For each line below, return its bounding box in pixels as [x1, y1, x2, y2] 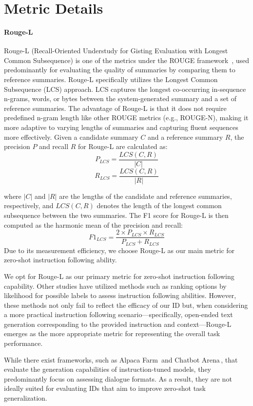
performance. [4, 338, 43, 348]
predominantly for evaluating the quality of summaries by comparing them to [4, 64, 235, 75]
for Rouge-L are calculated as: [78, 141, 168, 151]
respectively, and [4, 200, 54, 211]
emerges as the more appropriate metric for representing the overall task [4, 328, 220, 339]
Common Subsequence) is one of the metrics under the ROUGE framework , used [4, 55, 249, 65]
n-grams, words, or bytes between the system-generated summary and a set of [4, 93, 237, 104]
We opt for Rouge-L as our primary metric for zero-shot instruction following [4, 271, 234, 281]
